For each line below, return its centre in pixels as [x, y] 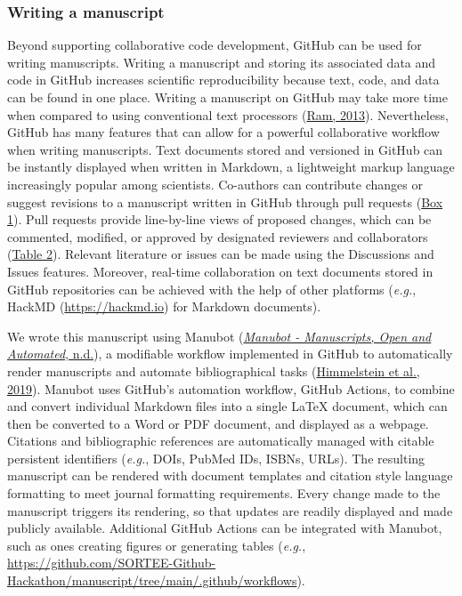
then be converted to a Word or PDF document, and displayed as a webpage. [218, 423]
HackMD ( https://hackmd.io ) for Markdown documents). [164, 306]
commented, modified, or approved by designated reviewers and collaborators [218, 236]
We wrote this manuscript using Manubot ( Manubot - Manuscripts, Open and [219, 336]
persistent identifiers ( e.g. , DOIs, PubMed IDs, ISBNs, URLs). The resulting [216, 458]
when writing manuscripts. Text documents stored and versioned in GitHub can [225, 149]
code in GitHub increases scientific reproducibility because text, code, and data [223, 80]
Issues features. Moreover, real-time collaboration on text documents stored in [220, 271]
